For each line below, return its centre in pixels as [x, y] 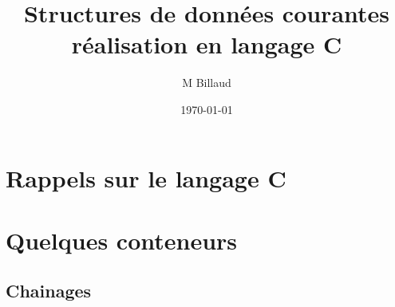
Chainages [49, 291]
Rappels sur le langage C [146, 177]
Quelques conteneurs [122, 240]
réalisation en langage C [207, 44]
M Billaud [207, 83]
